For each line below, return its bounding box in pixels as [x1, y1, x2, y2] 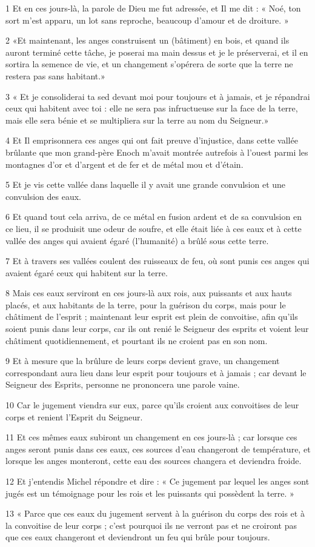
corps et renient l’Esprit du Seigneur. [5, 410, 143, 423]
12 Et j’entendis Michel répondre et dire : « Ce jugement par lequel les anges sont [5, 475, 310, 487]
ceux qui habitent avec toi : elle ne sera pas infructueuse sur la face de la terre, [5, 102, 298, 114]
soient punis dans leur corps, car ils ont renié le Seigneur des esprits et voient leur [5, 322, 309, 335]
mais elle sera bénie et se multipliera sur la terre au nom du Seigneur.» [5, 113, 269, 126]
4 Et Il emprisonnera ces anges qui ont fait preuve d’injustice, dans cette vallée [5, 134, 298, 147]
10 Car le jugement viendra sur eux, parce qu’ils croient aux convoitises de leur [5, 399, 299, 411]
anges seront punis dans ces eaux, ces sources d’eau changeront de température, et [5, 442, 311, 455]
